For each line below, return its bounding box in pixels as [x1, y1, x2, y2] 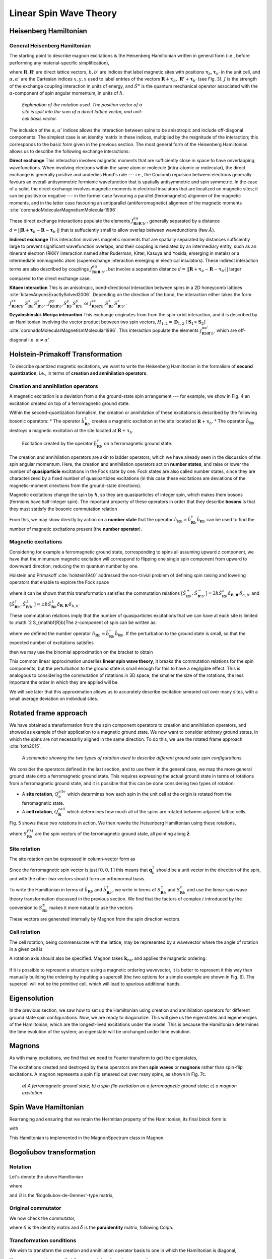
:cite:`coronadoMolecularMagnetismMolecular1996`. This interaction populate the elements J [9, 327, 202, 333]
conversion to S [9, 904, 43, 911]
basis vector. [30, 116, 57, 122]
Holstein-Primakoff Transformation [9, 350, 122, 359]
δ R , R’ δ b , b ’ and [227, 590, 259, 597]
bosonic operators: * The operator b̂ [9, 418, 85, 424]
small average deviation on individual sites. [9, 695, 98, 702]
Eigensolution [9, 994, 54, 1003]
